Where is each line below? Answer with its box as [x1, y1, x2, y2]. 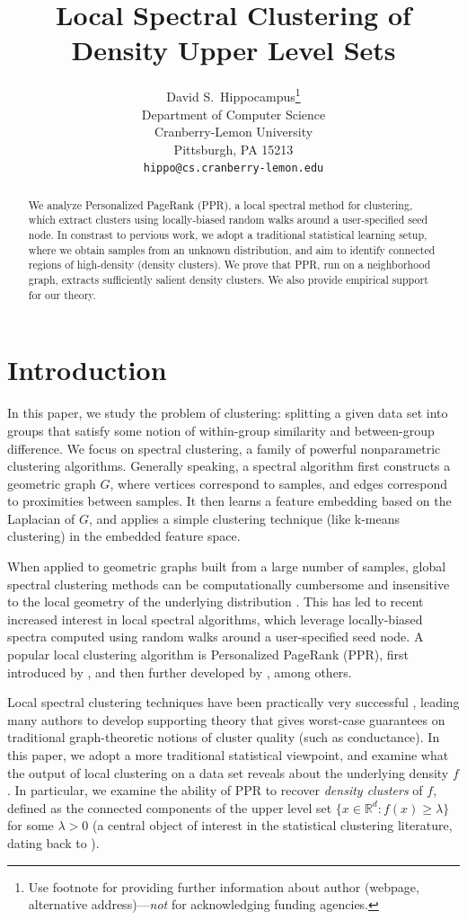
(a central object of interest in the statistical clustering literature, [92, 816, 453, 835]
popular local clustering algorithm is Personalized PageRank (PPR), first [7, 645, 409, 664]
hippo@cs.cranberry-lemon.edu [143, 162, 324, 175]
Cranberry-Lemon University [154, 122, 313, 141]
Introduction [7, 351, 167, 388]
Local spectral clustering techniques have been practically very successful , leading [7, 693, 460, 712]
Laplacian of [7, 509, 75, 527]
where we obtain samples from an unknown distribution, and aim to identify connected [28, 242, 436, 257]
